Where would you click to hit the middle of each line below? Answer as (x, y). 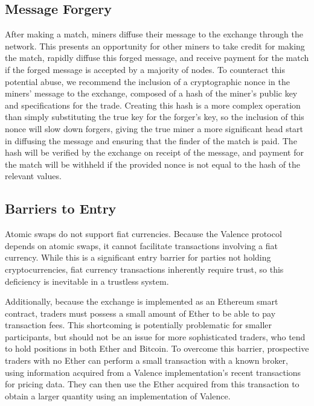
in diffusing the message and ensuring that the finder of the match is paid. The (151, 140)
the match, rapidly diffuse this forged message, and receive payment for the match (157, 58)
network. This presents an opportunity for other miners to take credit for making (155, 46)
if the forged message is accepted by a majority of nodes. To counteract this (145, 69)
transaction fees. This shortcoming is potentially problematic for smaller (139, 325)
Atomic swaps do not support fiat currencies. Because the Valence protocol (143, 234)
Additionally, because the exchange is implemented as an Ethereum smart (142, 301)
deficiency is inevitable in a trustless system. (87, 281)
